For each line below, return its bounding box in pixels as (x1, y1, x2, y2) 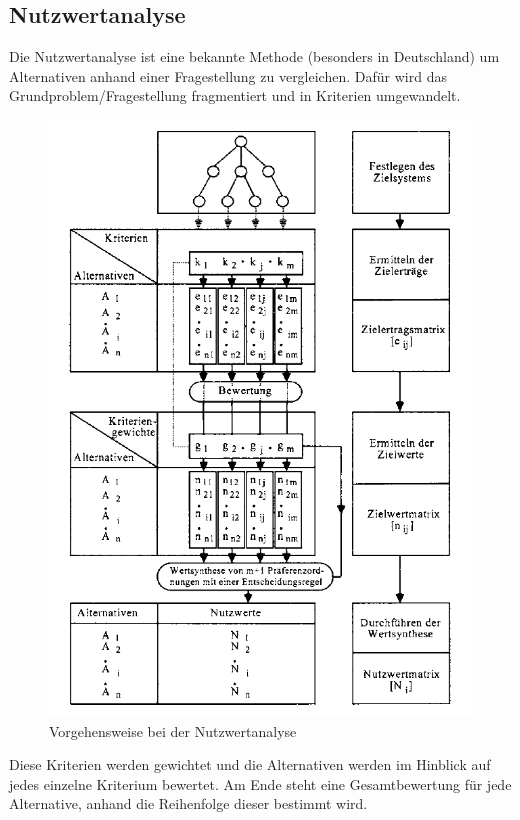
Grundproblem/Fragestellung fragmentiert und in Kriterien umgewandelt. (9, 85, 461, 106)
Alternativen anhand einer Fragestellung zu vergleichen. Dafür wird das (9, 65, 447, 86)
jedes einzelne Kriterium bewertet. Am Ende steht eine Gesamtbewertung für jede (9, 773, 512, 794)
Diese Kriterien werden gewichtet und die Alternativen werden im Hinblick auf (9, 754, 491, 775)
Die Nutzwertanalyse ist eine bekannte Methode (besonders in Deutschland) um (9, 46, 500, 67)
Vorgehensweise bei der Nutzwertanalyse (49, 720, 297, 741)
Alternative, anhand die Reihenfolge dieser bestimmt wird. (9, 793, 368, 814)
